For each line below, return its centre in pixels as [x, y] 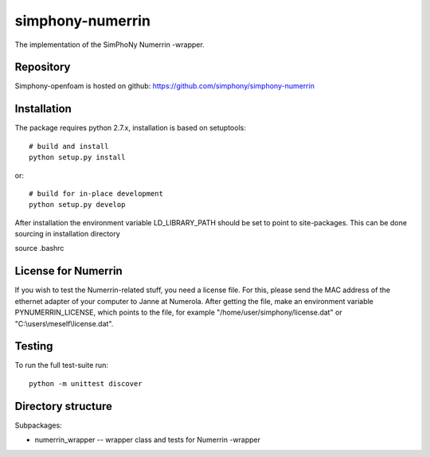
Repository [43, 67]
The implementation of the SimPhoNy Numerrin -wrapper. [109, 45]
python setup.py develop [77, 205]
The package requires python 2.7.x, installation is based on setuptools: [130, 128]
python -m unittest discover [86, 383]
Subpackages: [39, 425]
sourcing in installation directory [68, 234]
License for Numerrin [68, 271]
